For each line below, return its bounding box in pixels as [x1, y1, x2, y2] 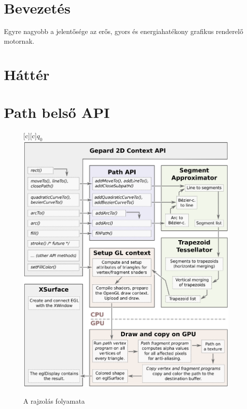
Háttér [4, 64, 49, 84]
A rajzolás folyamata [23, 395, 85, 406]
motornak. [4, 35, 34, 46]
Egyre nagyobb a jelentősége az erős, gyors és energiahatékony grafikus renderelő [4, 26, 243, 36]
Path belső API [4, 102, 110, 122]
